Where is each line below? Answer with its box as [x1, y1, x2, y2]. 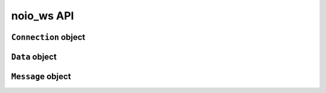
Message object [11, 71, 71, 82]
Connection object [11, 32, 86, 42]
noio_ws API [11, 9, 74, 22]
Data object [11, 51, 57, 62]
